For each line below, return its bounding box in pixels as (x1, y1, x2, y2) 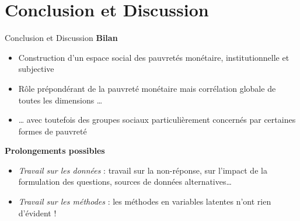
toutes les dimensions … (18, 94, 103, 106)
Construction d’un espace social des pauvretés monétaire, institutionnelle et (18, 51, 289, 63)
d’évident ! (18, 206, 57, 219)
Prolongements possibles (5, 144, 105, 157)
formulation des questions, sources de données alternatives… (18, 175, 232, 188)
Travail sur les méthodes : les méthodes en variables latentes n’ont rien (18, 195, 271, 208)
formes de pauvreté (18, 125, 87, 137)
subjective (18, 63, 54, 75)
